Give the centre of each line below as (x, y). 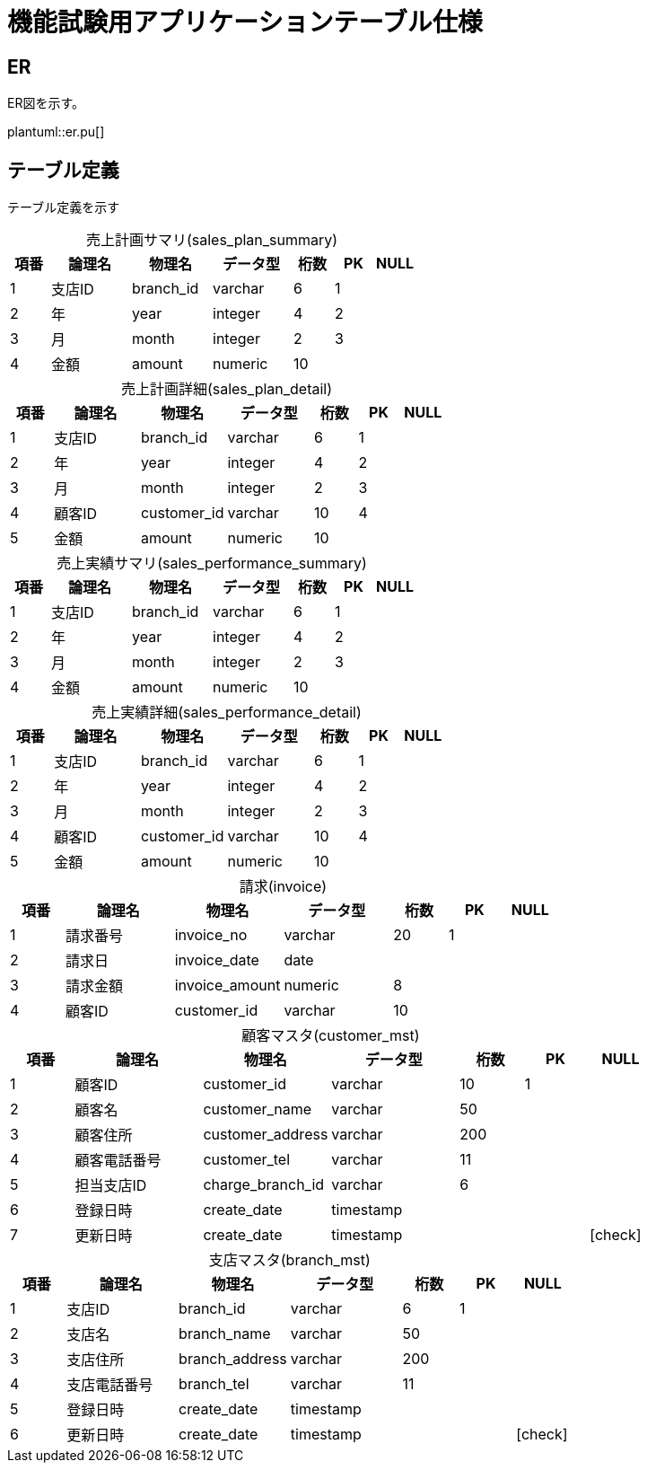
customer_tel (247, 1160)
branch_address (233, 1359)
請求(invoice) (283, 887)
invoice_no (211, 935)
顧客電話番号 (118, 1161)
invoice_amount (227, 986)
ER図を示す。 (46, 103)
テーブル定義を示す (64, 207)
